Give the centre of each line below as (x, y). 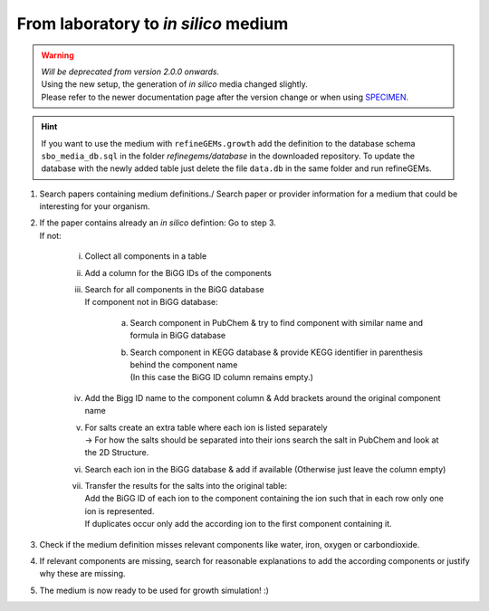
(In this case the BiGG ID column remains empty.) (222, 377)
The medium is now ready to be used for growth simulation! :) (154, 590)
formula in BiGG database (178, 336)
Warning (58, 55)
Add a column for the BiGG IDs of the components (178, 272)
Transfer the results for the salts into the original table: (186, 486)
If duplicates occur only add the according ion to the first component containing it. (239, 524)
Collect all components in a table (146, 256)
